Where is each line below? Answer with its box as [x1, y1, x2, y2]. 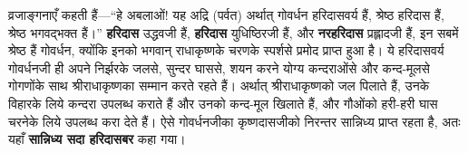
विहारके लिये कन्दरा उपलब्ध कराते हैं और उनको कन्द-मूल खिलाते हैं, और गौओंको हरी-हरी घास [8, 93, 438, 112]
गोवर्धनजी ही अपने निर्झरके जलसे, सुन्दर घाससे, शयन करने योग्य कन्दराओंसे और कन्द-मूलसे [8, 58, 430, 77]
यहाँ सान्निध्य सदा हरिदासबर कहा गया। [8, 129, 186, 148]
